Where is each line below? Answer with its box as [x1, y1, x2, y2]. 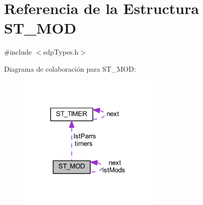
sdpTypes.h [43, 47, 79, 57]
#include [4, 47, 32, 57]
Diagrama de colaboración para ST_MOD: [4, 63, 136, 74]
